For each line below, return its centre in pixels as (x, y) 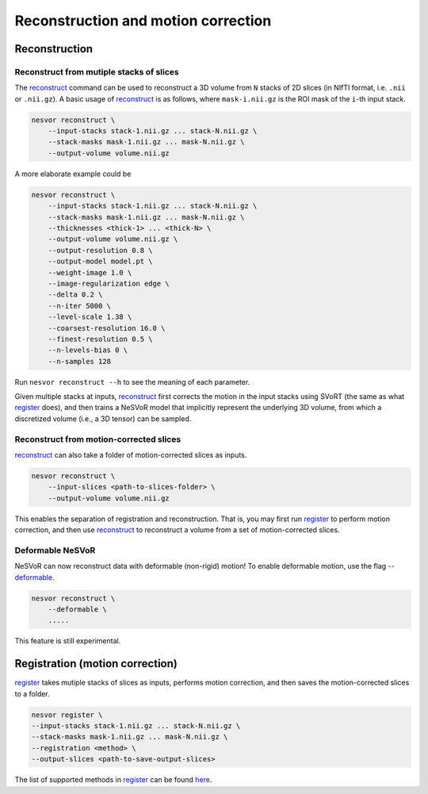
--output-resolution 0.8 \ (101, 250)
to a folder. (32, 693)
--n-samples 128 (79, 361)
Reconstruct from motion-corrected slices (98, 439)
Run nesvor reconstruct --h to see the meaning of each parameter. (132, 382)
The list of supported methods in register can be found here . (113, 780)
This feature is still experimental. (68, 641)
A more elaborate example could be (73, 174)
